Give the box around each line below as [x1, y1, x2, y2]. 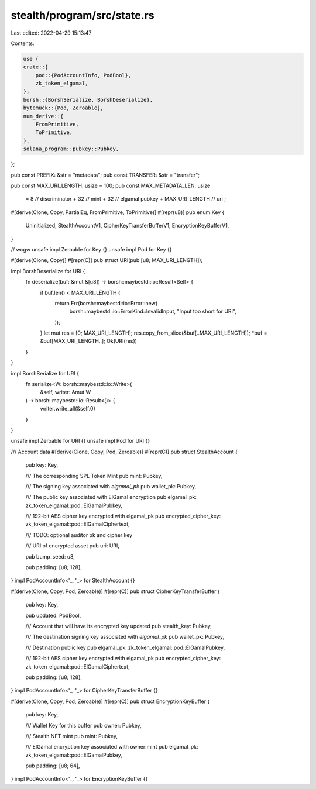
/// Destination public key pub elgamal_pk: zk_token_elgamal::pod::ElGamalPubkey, [25, 644, 225, 651]
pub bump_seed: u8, [25, 553, 75, 560]
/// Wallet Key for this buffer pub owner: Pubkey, [25, 722, 142, 729]
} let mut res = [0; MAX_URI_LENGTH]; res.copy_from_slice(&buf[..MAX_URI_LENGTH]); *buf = [40, 329, 267, 336]
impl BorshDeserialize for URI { [11, 267, 85, 274]
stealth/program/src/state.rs [11, 9, 154, 22]
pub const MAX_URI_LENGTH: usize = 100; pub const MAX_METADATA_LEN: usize [11, 182, 211, 189]
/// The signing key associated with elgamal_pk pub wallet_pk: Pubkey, [25, 483, 196, 490]
